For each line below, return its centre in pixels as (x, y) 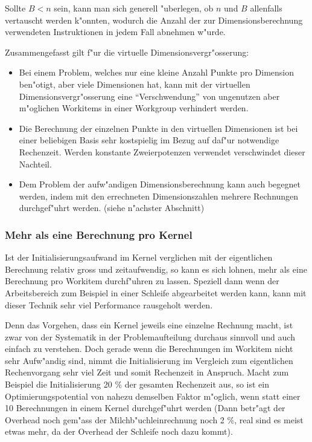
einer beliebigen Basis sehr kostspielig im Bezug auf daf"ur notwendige (149, 140)
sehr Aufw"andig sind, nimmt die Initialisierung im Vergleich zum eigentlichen (149, 360)
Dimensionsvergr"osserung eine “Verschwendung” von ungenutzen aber (149, 96)
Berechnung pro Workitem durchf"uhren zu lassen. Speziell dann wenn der (142, 281)
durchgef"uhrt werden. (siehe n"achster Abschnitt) (112, 208)
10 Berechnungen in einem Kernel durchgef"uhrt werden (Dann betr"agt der (145, 408)
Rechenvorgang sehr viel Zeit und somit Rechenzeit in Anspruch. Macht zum (147, 372)
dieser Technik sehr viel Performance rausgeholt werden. (109, 304)
